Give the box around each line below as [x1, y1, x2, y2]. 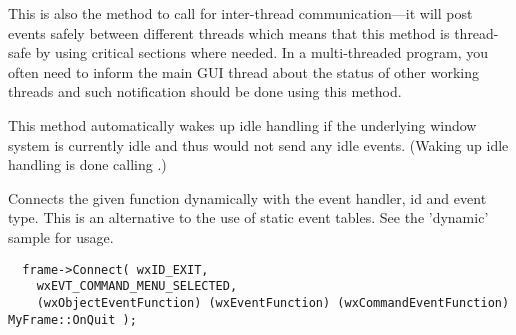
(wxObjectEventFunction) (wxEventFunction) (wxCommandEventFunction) [36, 295, 510, 310]
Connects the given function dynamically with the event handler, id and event [8, 187, 487, 208]
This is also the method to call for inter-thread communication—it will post [8, 3, 473, 23]
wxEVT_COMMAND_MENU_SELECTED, [36, 279, 238, 294]
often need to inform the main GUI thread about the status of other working [8, 61, 479, 82]
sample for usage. [8, 226, 114, 247]
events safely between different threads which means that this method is [8, 22, 450, 43]
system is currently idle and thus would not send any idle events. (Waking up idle [8, 134, 509, 155]
